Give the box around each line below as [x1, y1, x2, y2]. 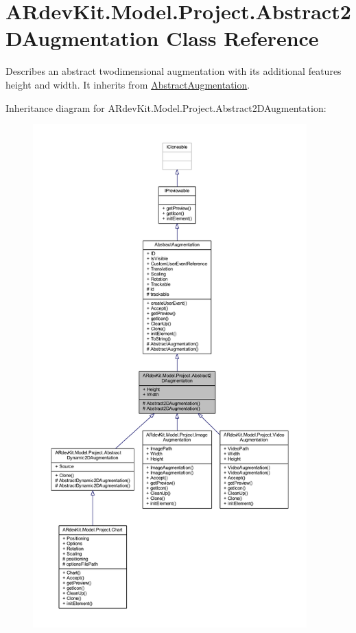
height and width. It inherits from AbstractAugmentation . [5, 77, 250, 91]
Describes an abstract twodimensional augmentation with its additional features [5, 64, 342, 78]
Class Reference [166, 24, 319, 52]
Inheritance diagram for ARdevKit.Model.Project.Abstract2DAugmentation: [5, 100, 327, 115]
